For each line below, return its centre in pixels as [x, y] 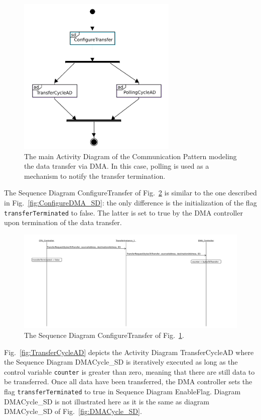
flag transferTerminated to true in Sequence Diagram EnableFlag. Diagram [122, 391]
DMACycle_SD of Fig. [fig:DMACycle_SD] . [73, 411]
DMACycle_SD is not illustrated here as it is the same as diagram [107, 401]
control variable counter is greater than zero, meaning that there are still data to [129, 371]
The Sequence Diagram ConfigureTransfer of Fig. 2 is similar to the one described [130, 193]
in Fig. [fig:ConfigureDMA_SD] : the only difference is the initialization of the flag [130, 202]
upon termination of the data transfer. [63, 222]
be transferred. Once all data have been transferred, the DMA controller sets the [128, 381]
